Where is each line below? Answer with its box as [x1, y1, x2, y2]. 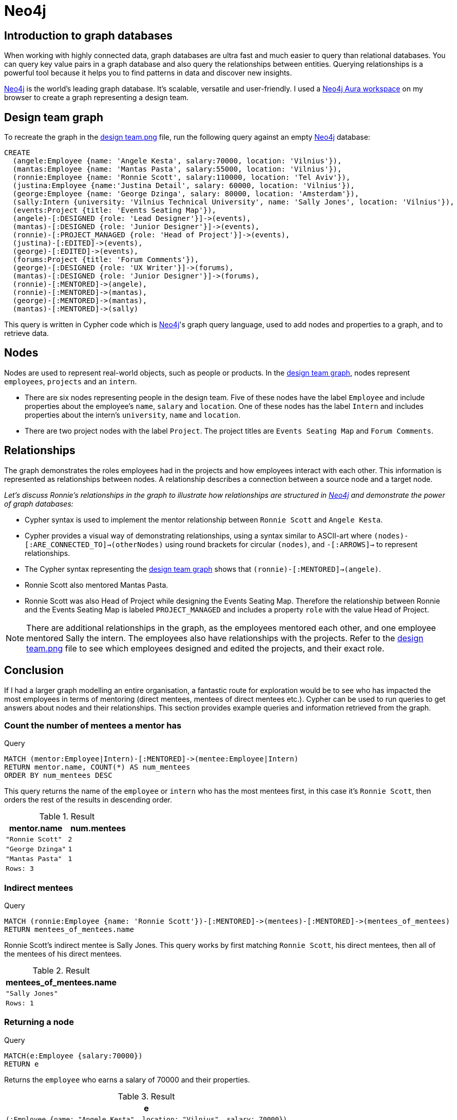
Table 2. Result [32, 965, 90, 976]
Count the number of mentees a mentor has [4, 720, 182, 731]
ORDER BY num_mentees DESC [4, 771, 112, 780]
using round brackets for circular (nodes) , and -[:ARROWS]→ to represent [165, 539, 417, 549]
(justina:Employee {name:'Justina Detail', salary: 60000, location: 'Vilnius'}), [12, 181, 355, 190]
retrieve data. [4, 329, 49, 338]
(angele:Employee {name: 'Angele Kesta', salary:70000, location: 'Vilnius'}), [12, 157, 342, 165]
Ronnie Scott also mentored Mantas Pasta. [25, 580, 168, 589]
